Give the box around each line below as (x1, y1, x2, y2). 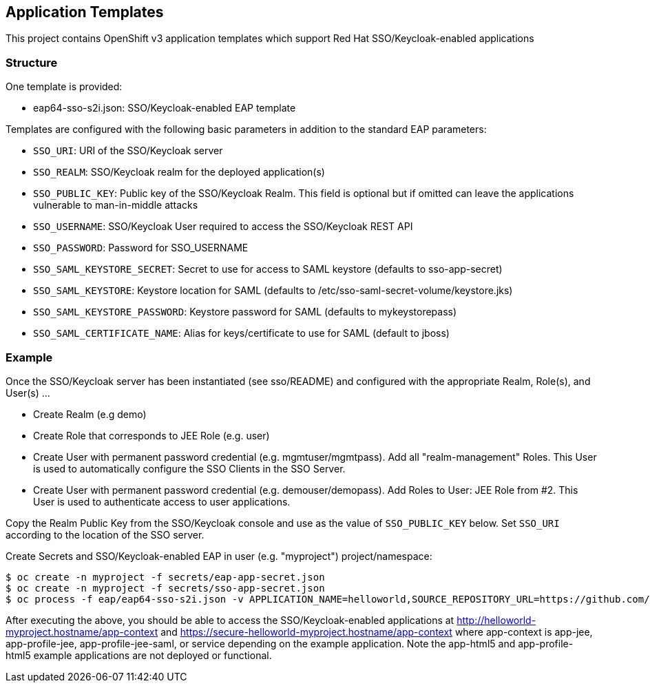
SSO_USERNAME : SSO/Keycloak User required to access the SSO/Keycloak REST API (33, 220, 413, 233)
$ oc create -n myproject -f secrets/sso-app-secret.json (6, 582, 325, 594)
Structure (6, 55, 58, 70)
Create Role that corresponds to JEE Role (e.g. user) (33, 429, 270, 441)
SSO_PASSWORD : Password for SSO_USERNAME (33, 242, 249, 254)
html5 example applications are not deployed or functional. (6, 649, 272, 661)
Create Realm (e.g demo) (33, 408, 147, 420)
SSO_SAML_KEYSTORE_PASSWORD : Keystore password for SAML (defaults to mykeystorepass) (33, 306, 457, 318)
